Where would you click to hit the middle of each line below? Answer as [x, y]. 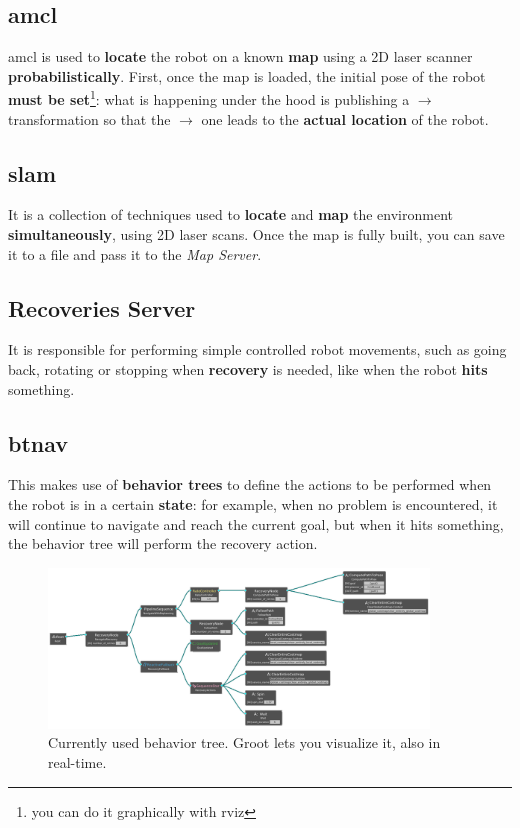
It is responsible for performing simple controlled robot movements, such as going [257, 349]
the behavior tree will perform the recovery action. [163, 543]
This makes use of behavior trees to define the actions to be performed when [250, 484]
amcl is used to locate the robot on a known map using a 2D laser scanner [240, 56]
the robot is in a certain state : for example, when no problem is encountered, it [253, 504]
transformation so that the [89, 118]
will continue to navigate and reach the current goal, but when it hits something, [256, 523]
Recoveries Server [102, 307]
